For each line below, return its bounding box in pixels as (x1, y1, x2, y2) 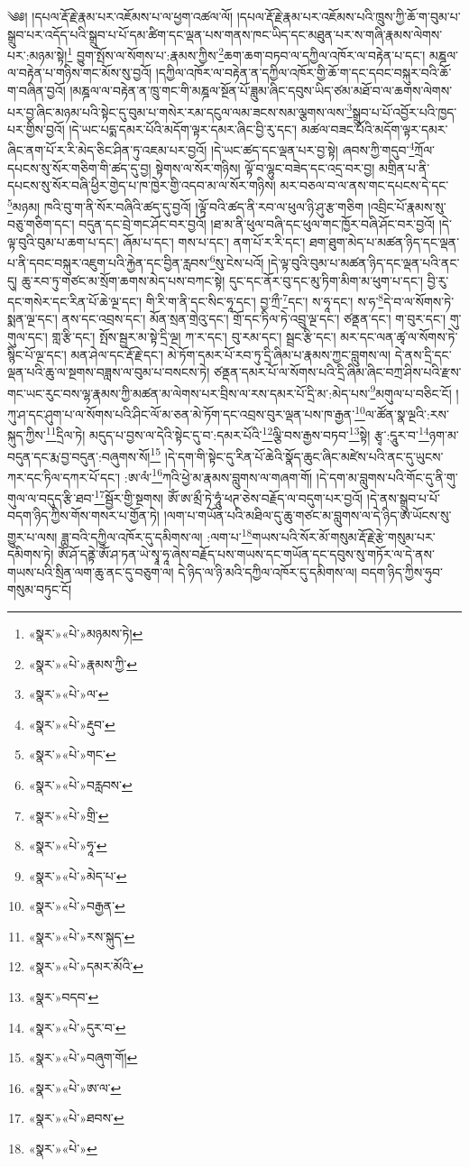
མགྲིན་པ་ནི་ (379, 158, 430, 177)
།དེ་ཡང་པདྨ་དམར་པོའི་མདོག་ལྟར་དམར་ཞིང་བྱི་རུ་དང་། (69, 119, 298, 138)
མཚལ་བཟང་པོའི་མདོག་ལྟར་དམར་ (300, 119, 448, 138)
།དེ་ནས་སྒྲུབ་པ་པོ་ (366, 488, 440, 507)
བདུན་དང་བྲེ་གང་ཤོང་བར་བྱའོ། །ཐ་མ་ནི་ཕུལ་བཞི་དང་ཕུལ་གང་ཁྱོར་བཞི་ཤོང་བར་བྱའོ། (78, 215, 436, 234)
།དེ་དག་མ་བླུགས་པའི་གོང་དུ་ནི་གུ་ (316, 467, 458, 486)
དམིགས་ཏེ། (7, 545, 54, 564)
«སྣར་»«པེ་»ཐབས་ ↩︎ (28, 1108, 124, 1127)
